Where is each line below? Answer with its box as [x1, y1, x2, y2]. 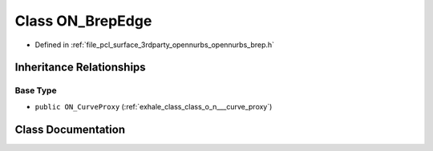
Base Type [14, 85, 57, 96]
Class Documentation [14, 122, 126, 136]
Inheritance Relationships [14, 61, 146, 74]
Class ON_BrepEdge [14, 12, 152, 30]
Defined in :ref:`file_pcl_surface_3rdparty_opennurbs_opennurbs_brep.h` [34, 40, 275, 50]
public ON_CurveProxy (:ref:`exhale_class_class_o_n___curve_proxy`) [34, 101, 273, 111]
